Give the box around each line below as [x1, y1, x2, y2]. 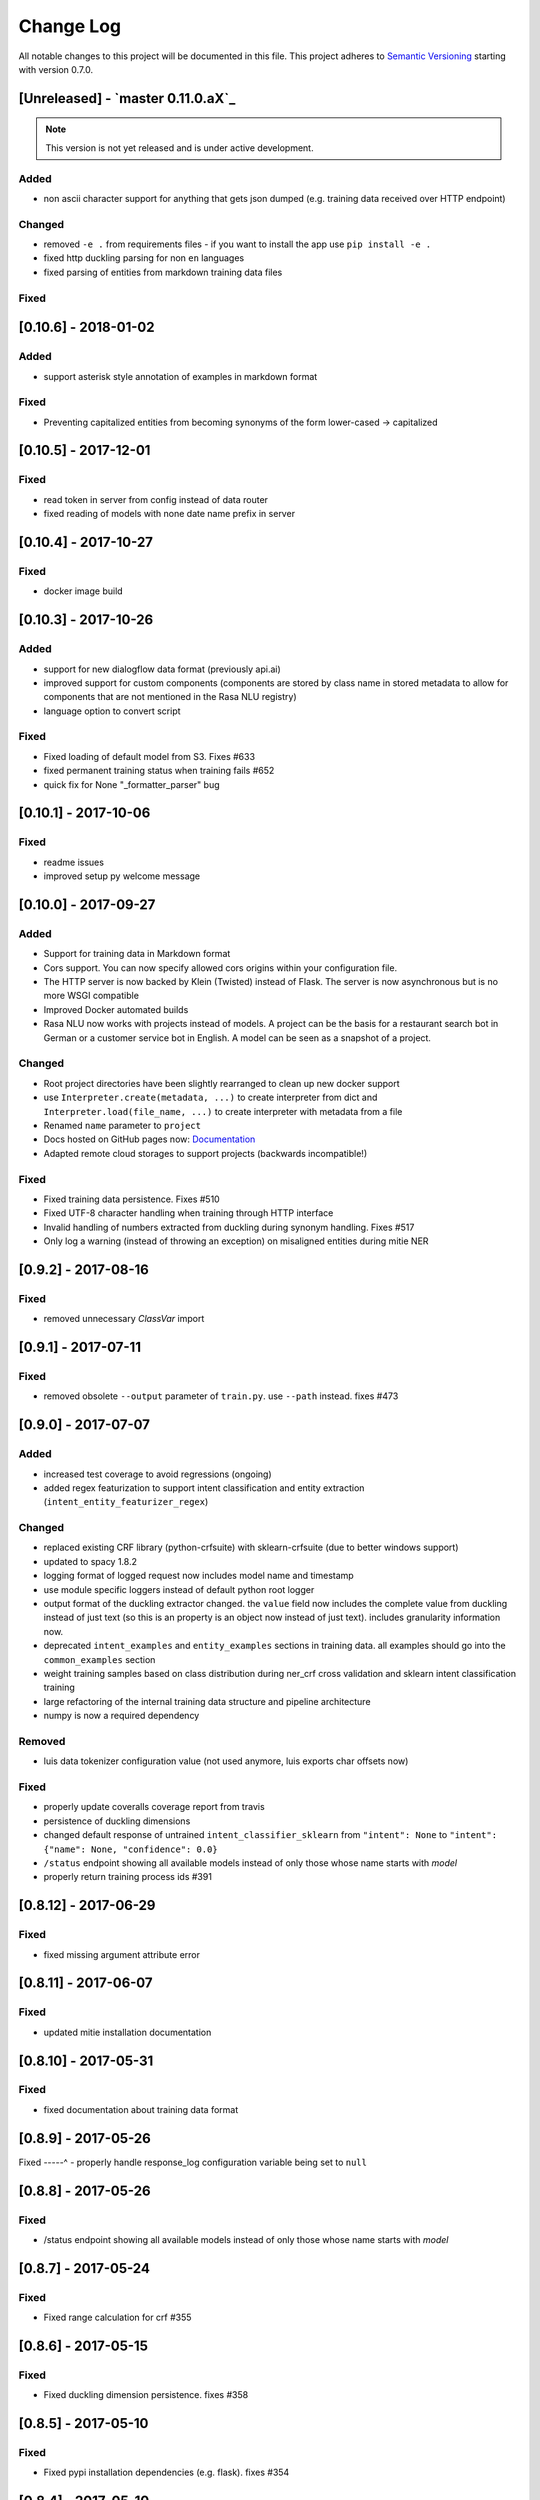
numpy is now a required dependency [43, 1710, 200, 1722]
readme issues [43, 856, 105, 868]
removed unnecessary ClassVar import [43, 1313, 205, 1325]
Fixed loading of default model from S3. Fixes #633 [43, 750, 255, 762]
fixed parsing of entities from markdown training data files [43, 266, 283, 278]
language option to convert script [43, 705, 181, 717]
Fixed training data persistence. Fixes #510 [43, 1193, 220, 1205]
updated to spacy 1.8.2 [43, 1555, 137, 1567]
